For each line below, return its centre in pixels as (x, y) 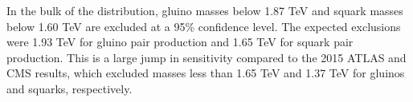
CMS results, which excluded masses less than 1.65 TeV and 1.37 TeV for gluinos (206, 73)
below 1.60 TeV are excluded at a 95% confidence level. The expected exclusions (204, 26)
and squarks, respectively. (70, 88)
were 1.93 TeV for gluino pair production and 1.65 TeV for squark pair (180, 42)
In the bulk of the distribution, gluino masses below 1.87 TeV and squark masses (205, 10)
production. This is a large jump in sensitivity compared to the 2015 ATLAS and (206, 57)
